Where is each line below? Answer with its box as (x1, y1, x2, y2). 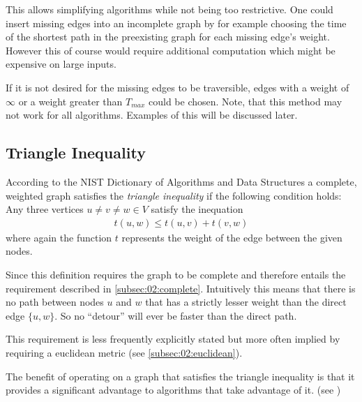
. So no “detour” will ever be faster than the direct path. (54, 308, 297, 322)
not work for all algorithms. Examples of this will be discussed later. (6, 107, 298, 122)
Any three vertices (6, 202, 84, 216)
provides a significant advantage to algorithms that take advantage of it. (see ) (6, 382, 341, 397)
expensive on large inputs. (6, 57, 116, 71)
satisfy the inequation (151, 202, 243, 216)
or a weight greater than (18, 94, 123, 108)
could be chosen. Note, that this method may (149, 94, 342, 108)
